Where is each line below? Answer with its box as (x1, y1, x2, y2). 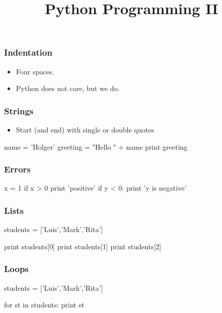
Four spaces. (16, 66, 54, 76)
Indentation (4, 46, 53, 59)
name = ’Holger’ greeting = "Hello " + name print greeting (4, 141, 188, 152)
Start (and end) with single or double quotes (16, 124, 154, 135)
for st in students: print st (4, 299, 84, 310)
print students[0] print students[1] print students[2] (4, 241, 161, 251)
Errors (4, 163, 31, 175)
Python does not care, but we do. (16, 83, 120, 94)
